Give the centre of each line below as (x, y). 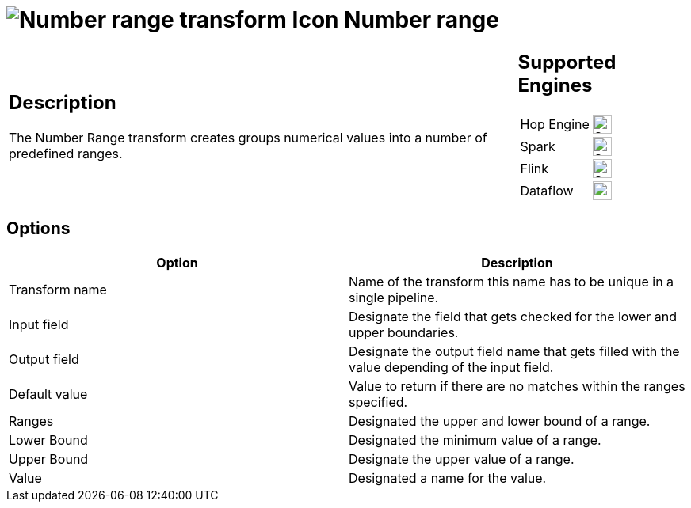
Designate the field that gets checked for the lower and (513, 316)
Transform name (58, 289)
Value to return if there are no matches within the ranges (517, 386)
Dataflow (547, 190)
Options (38, 229)
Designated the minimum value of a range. (475, 440)
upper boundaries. (404, 332)
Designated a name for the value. (448, 478)
